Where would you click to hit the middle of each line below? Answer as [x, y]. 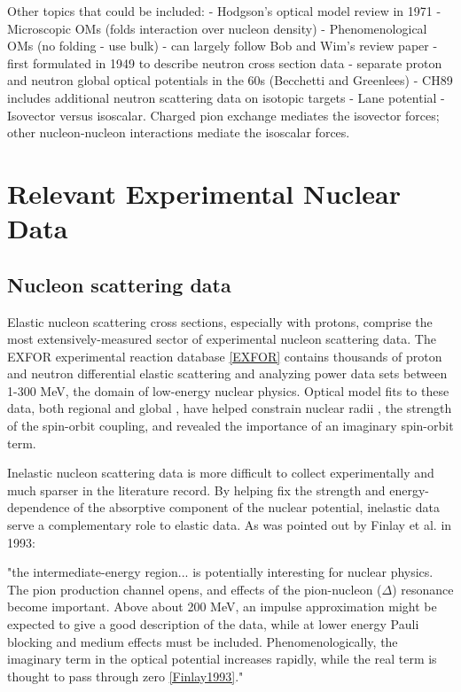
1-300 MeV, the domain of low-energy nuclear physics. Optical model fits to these [228, 390]
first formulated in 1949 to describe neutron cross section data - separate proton [225, 62]
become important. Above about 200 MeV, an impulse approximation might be [222, 606]
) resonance [423, 589]
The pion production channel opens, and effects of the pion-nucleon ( [195, 589]
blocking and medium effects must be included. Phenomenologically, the [203, 641]
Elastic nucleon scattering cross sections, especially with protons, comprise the [220, 321]
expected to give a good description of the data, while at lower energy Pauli [213, 624]
